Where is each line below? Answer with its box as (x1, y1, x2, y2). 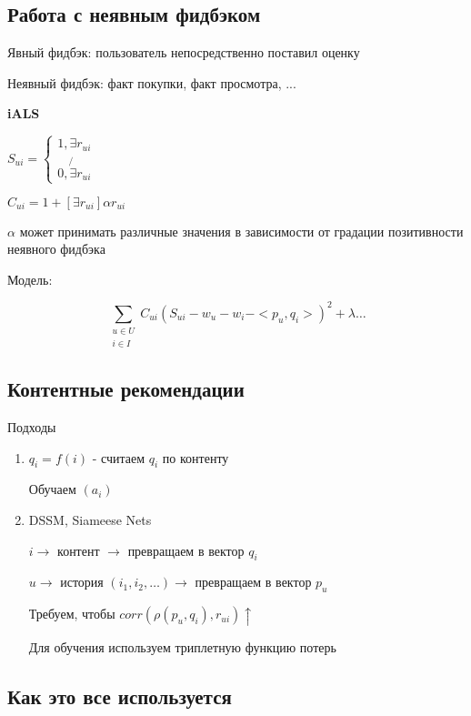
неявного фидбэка (7, 239, 105, 258)
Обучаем (28, 479, 76, 499)
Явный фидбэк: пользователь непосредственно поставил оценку (7, 43, 360, 62)
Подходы (7, 417, 56, 436)
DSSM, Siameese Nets (28, 509, 152, 529)
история (60, 572, 104, 591)
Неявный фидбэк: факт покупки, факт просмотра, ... (7, 73, 296, 92)
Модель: (7, 269, 53, 288)
